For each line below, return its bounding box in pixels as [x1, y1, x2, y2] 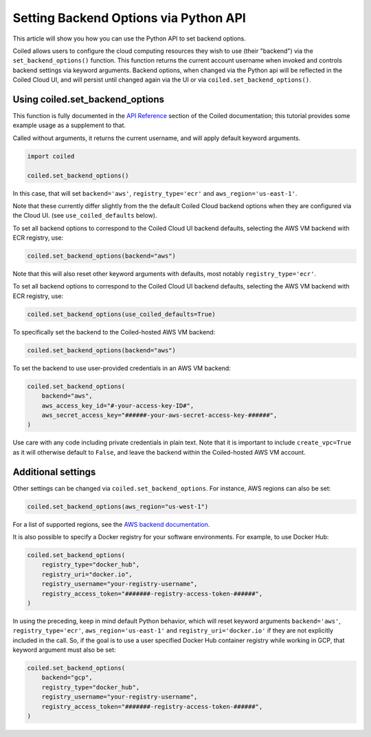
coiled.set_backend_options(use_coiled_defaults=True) [27, 310, 216, 318]
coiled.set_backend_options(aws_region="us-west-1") [27, 502, 209, 510]
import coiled [27, 152, 75, 160]
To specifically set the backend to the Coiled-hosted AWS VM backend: [12, 328, 216, 336]
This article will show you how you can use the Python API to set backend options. [12, 34, 247, 43]
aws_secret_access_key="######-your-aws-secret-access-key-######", [41, 411, 278, 419]
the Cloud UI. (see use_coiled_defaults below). [12, 212, 157, 220]
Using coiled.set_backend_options [12, 93, 165, 105]
